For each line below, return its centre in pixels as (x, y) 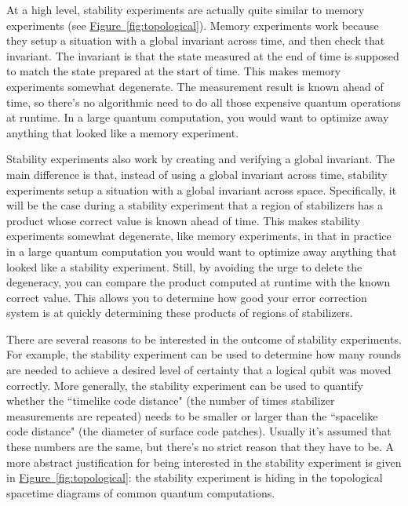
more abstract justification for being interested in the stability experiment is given (204, 462)
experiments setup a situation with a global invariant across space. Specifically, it (202, 189)
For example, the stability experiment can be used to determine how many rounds (204, 354)
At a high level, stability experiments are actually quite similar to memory (186, 9)
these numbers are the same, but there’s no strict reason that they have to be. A (200, 447)
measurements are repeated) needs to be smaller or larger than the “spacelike (192, 415)
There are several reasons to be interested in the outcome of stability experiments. (204, 339)
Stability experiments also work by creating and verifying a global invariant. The (201, 159)
